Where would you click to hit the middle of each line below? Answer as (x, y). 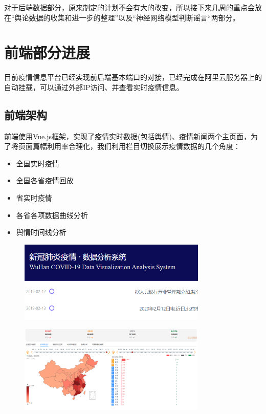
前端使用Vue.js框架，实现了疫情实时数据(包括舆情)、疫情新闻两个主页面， (127, 136)
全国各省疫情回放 (45, 180)
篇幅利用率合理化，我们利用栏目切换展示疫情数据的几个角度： (136, 146)
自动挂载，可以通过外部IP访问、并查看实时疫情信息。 (94, 87)
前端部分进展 (47, 52)
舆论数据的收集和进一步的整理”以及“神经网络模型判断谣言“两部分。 (127, 17)
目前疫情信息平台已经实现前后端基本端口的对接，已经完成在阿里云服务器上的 (133, 77)
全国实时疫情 (38, 163)
